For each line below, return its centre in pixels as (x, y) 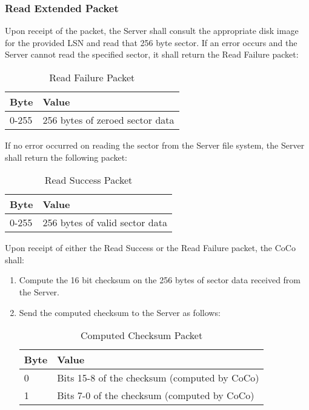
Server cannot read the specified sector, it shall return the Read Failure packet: (152, 54)
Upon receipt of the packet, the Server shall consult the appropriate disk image (152, 31)
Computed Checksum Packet (142, 335)
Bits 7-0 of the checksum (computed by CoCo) (156, 395)
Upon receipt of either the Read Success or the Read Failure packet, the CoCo (150, 248)
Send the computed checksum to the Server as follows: (120, 312)
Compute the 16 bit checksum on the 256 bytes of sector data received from (160, 280)
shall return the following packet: (66, 157)
